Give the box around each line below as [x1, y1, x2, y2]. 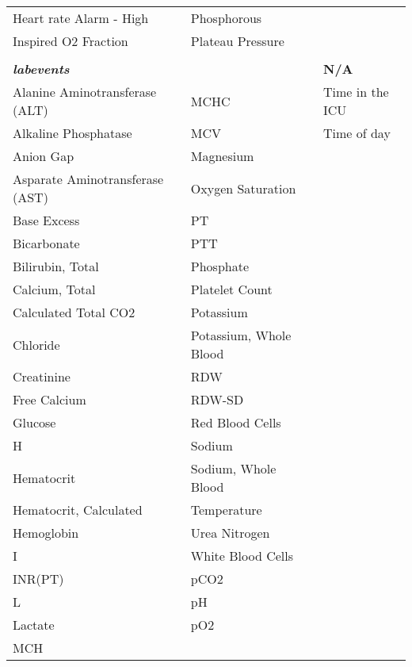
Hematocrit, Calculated [13, 500, 143, 519]
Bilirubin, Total [13, 257, 99, 275]
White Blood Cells [190, 546, 293, 565]
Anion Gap [13, 147, 74, 165]
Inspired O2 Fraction [13, 32, 128, 50]
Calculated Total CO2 [13, 303, 135, 321]
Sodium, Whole [190, 459, 277, 477]
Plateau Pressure [190, 32, 284, 50]
